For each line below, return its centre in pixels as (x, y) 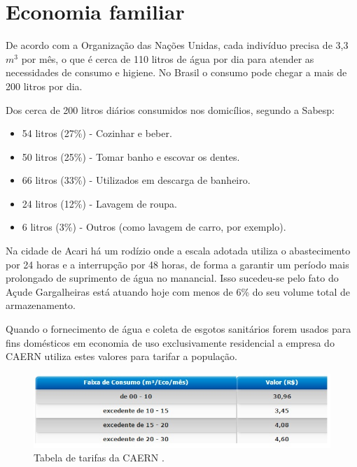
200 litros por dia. (44, 86)
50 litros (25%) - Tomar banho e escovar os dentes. (131, 156)
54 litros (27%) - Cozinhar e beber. (97, 133)
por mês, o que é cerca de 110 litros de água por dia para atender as (168, 58)
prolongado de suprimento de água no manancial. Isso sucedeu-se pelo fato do (172, 278)
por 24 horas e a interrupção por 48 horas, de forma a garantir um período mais (177, 264)
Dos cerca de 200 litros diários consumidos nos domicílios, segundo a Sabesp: (170, 109)
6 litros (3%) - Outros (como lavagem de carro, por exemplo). (154, 227)
